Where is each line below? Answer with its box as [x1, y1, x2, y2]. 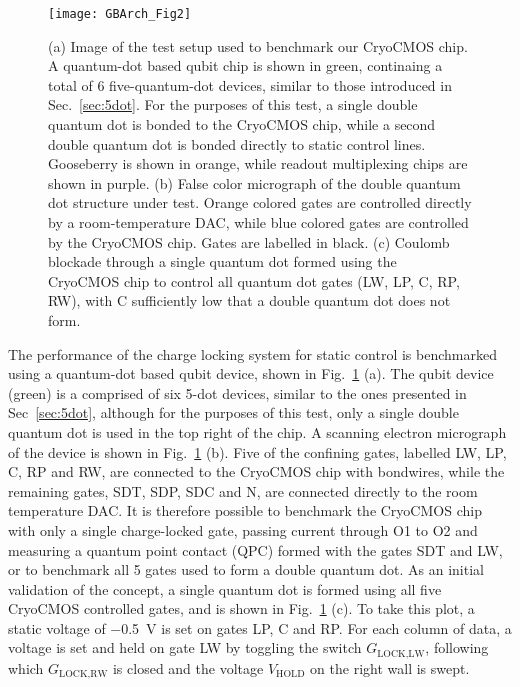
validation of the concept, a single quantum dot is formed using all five [8, 578, 442, 599]
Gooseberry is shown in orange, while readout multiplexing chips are [48, 153, 468, 174]
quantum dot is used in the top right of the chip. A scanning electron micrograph [8, 421, 507, 442]
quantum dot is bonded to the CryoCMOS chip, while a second [48, 114, 436, 135]
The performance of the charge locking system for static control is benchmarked [8, 343, 497, 364]
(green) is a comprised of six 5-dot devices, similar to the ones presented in [8, 382, 467, 403]
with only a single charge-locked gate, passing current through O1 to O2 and [8, 519, 478, 540]
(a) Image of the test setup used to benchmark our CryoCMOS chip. [48, 35, 468, 56]
